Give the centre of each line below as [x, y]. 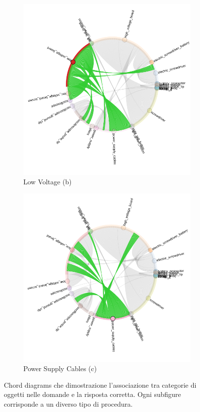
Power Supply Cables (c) [60, 368]
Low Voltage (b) [48, 182]
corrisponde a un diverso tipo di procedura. [68, 403]
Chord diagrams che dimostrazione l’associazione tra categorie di [100, 385]
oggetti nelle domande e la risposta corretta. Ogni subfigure [92, 394]
